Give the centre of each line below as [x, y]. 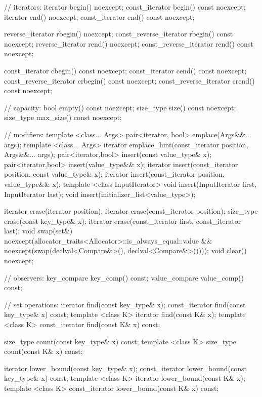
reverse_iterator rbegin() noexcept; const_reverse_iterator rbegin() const [119, 34]
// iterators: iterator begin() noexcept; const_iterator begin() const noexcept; [125, 7]
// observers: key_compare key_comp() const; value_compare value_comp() [124, 277]
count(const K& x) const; [43, 351]
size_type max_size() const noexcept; [63, 117]
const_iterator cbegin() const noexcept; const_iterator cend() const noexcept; [125, 70]
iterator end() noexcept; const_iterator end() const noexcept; [99, 16]
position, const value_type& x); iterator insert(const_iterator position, [114, 174]
